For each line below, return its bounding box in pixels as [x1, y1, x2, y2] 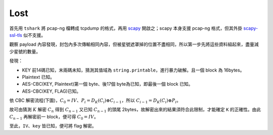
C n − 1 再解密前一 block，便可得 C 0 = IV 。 [9, 113, 99, 121]
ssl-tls [9, 32, 22, 38]
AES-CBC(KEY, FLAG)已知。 [22, 88, 81, 94]
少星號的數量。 [9, 48, 40, 54]
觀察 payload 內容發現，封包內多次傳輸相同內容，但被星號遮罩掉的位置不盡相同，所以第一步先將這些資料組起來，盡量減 [9, 41, 259, 47]
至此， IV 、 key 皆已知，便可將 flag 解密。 [9, 123, 97, 129]
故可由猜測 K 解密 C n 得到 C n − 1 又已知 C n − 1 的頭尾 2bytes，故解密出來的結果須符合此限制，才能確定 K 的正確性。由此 [9, 106, 261, 114]
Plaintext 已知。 [22, 74, 55, 80]
